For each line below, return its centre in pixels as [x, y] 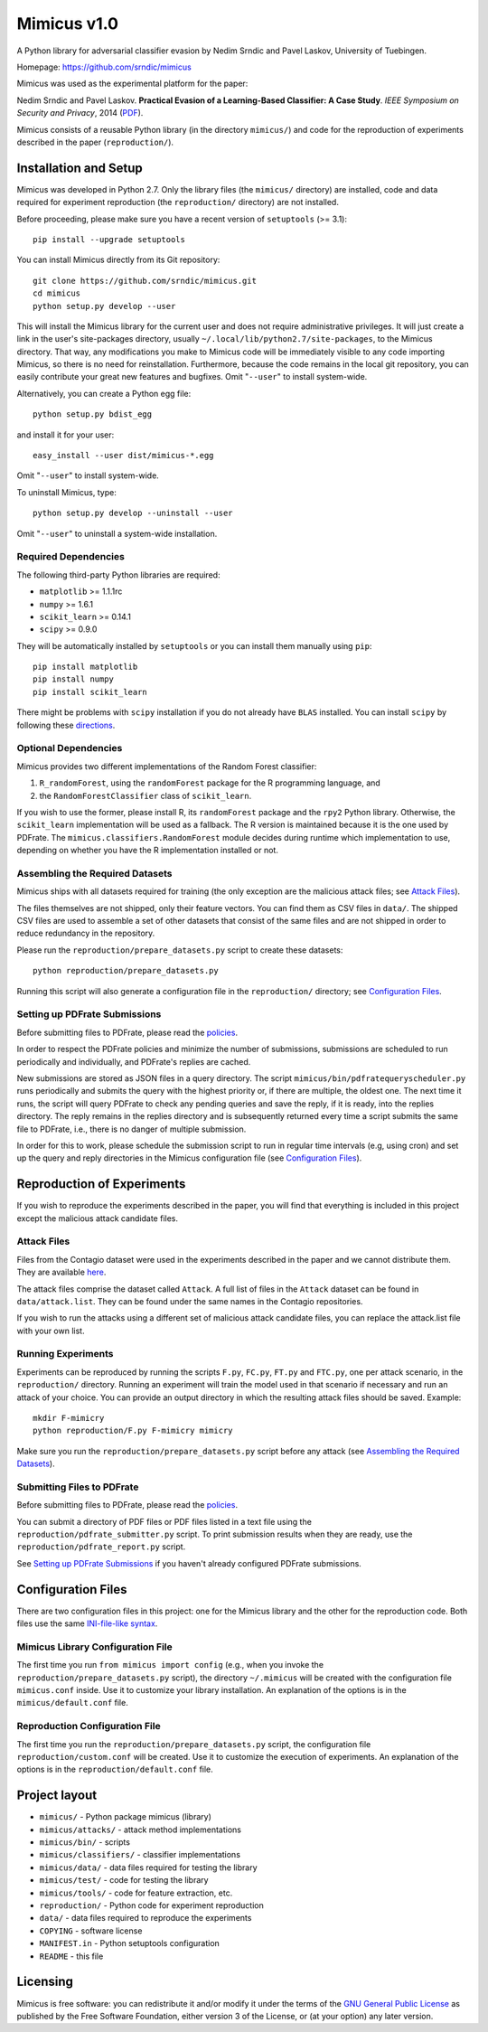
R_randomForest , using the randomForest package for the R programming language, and [210, 783]
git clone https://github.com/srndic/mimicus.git [145, 281]
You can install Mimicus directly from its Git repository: [118, 260]
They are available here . [61, 1272]
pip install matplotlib [85, 667]
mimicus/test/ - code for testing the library [124, 1880]
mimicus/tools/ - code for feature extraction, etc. [136, 1893]
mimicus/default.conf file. [72, 1703]
